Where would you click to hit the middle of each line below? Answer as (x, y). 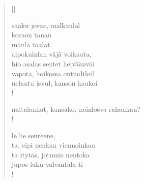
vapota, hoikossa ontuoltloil (53, 73)
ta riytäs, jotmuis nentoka (51, 154)
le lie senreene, (33, 135)
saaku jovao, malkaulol (46, 25)
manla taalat (31, 44)
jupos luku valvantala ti (47, 164)
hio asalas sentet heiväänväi (53, 63)
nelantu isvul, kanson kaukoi (55, 83)
